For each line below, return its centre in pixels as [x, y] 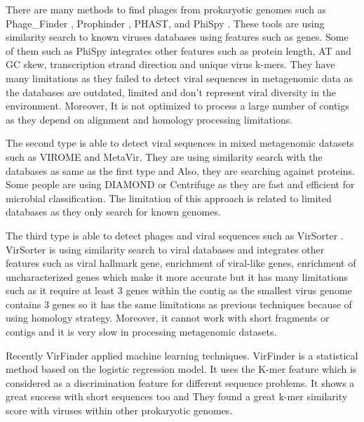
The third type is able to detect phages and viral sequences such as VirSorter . [175, 235]
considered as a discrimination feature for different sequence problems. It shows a [180, 382]
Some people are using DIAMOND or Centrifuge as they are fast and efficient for [180, 184]
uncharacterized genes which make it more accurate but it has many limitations [177, 276]
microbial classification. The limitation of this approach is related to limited [169, 198]
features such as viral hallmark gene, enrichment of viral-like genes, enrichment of [181, 263]
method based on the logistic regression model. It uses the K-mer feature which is [181, 369]
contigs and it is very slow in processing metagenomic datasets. [141, 332]
